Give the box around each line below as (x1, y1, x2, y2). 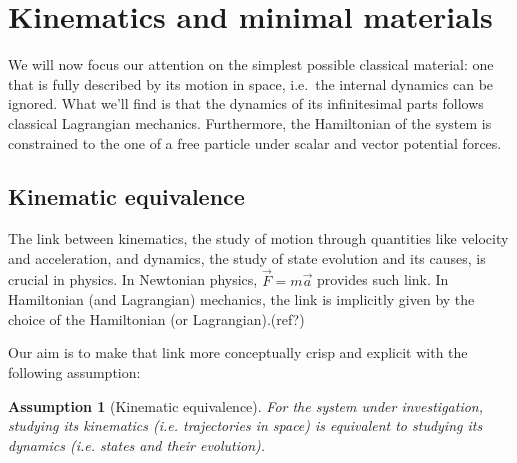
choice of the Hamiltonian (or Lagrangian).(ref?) (8, 308, 305, 329)
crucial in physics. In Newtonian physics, (8, 269, 258, 290)
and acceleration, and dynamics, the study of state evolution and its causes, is (8, 247, 486, 268)
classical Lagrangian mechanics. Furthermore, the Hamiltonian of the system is (8, 112, 492, 133)
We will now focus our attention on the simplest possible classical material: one (8, 54, 494, 75)
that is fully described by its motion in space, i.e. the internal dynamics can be (8, 73, 494, 94)
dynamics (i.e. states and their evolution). (8, 434, 266, 455)
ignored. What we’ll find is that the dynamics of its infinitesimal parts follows (8, 93, 484, 114)
